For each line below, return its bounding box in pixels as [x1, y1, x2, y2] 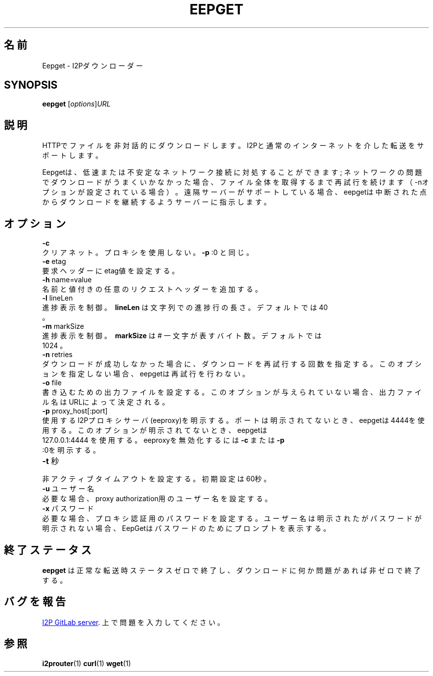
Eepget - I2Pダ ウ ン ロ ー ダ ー [42, 61, 143, 70]
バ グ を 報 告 [4, 595, 66, 608]
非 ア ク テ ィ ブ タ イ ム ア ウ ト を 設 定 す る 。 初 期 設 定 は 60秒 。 [42, 474, 271, 483]
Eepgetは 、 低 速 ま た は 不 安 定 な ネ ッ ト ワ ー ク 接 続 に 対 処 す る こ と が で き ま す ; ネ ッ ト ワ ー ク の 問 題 [42, 168, 422, 177]
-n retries [42, 350, 73, 359]
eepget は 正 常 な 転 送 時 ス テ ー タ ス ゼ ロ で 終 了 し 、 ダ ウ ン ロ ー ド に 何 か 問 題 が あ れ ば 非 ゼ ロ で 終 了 [42, 566, 421, 574]
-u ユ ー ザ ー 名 [42, 484, 94, 493]
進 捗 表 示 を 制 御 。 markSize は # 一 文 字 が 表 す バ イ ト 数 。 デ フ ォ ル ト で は [42, 331, 322, 340]
